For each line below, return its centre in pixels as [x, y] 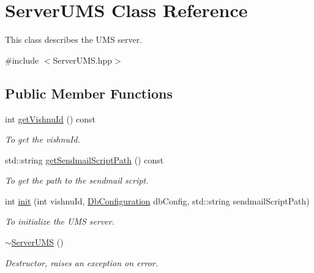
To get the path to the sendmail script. [77, 180]
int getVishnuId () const [50, 118]
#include [22, 60]
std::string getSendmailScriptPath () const [84, 159]
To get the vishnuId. [43, 139]
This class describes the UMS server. [74, 39]
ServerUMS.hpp [83, 60]
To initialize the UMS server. [60, 221]
